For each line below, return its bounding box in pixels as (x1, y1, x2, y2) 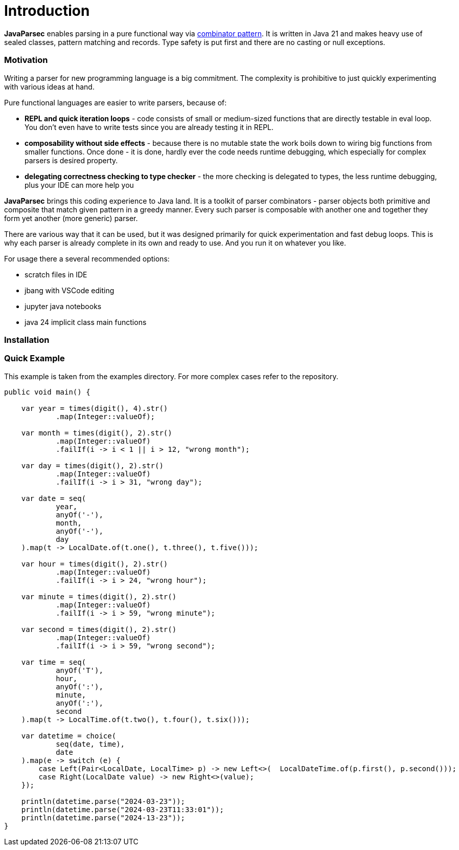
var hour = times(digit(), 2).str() (21, 559, 168, 568)
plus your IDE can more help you (25, 180, 134, 189)
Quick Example (4, 353, 65, 364)
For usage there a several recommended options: (4, 254, 170, 263)
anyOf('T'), (56, 666, 103, 674)
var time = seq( (21, 658, 86, 666)
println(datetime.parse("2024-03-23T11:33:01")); (21, 805, 224, 814)
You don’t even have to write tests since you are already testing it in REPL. (25, 122, 274, 132)
